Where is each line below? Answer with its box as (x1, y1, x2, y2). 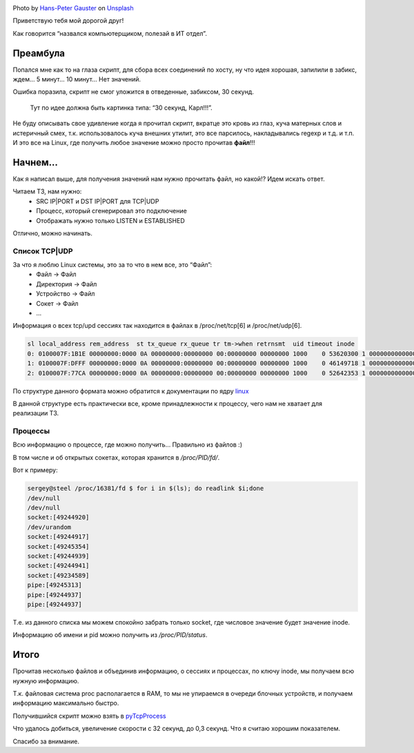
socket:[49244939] (27, 552, 90, 560)
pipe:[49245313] (27, 581, 83, 589)
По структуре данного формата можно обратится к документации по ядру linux (12, 387, 249, 395)
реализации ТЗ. (12, 409, 59, 418)
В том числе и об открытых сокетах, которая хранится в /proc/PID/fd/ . (12, 453, 220, 462)
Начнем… (12, 156, 59, 168)
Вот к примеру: (12, 466, 58, 474)
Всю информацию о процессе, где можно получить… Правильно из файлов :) (12, 440, 243, 449)
